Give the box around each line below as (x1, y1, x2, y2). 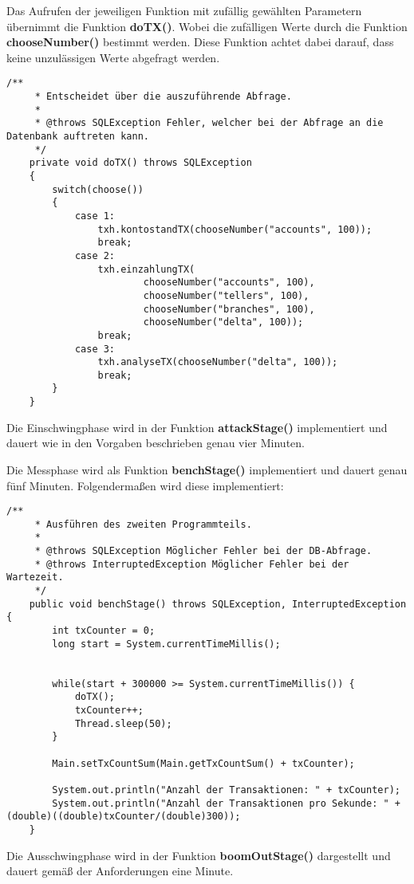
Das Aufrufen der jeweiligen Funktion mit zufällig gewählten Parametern (6, 2, 362, 18)
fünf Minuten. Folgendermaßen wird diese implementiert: (6, 477, 284, 493)
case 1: (74, 210, 116, 222)
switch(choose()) (52, 183, 144, 195)
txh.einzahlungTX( (97, 263, 195, 275)
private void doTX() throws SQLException (29, 157, 252, 169)
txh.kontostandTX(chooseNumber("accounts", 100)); (97, 223, 373, 235)
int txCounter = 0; (52, 625, 156, 637)
